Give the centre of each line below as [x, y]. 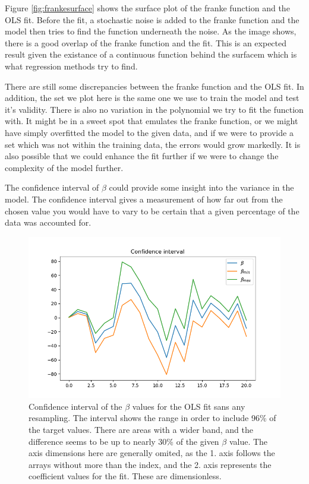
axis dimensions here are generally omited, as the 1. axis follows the [152, 453]
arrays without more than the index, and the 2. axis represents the [150, 464]
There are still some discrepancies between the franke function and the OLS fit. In [154, 86]
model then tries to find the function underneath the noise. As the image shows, [151, 31]
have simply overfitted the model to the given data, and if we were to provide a [149, 132]
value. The [248, 441]
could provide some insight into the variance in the [201, 187]
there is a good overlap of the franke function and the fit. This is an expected [146, 42]
